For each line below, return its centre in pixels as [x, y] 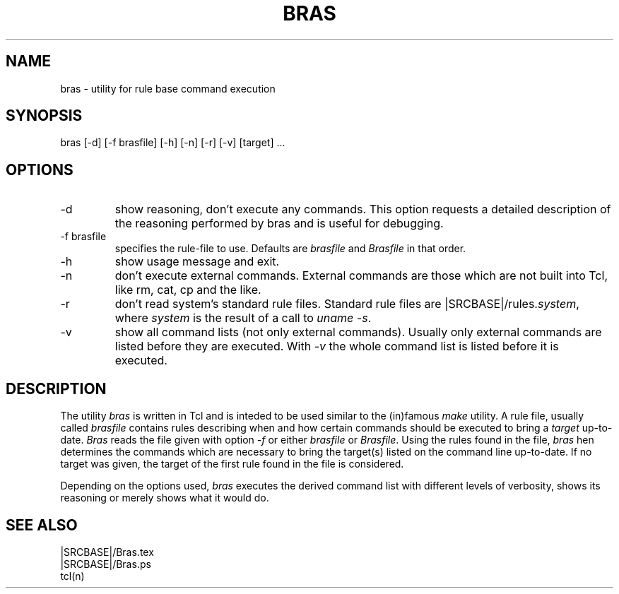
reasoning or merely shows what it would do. [165, 498]
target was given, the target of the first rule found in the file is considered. [232, 464]
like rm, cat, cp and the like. [188, 290]
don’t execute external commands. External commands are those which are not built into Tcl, [361, 276]
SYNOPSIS [44, 116]
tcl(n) [72, 576]
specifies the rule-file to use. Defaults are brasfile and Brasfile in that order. [290, 249]
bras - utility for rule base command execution [168, 88]
